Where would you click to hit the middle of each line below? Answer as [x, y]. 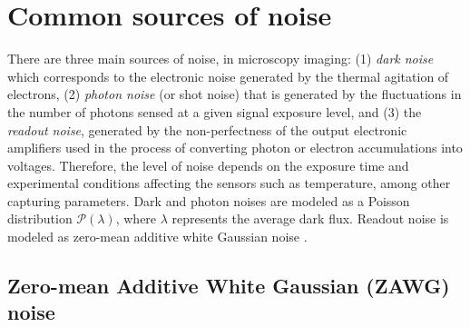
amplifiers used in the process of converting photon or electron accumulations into [235, 148]
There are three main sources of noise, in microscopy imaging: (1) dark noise [220, 59]
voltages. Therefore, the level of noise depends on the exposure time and [208, 165]
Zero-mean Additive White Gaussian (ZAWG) [229, 286]
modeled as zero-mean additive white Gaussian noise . [157, 237]
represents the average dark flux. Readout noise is [310, 218]
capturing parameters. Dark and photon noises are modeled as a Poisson [209, 200]
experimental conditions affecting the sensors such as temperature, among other [229, 183]
